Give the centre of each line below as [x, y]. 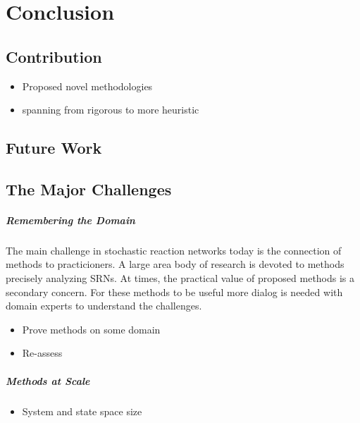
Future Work [54, 148]
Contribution [54, 56]
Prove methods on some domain [91, 329]
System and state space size [82, 411]
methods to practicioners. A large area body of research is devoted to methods [175, 264]
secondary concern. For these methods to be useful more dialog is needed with [174, 292]
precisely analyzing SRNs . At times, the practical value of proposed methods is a [180, 278]
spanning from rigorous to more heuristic [111, 110]
